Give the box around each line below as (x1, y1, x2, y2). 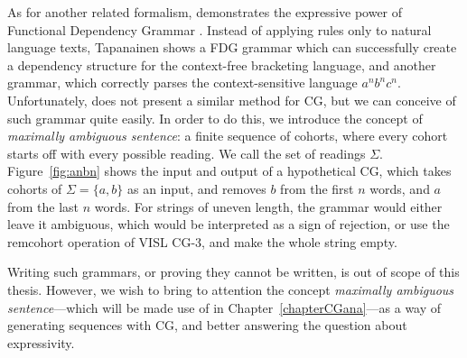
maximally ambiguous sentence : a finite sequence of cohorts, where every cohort (7, 126, 448, 145)
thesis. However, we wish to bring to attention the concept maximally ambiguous (7, 280, 454, 298)
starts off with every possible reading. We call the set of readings (7, 143, 366, 162)
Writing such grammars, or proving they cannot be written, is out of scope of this (7, 262, 460, 281)
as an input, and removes (126, 179, 266, 197)
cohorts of (7, 179, 62, 197)
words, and (369, 179, 430, 197)
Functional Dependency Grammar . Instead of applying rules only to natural (7, 20, 432, 39)
